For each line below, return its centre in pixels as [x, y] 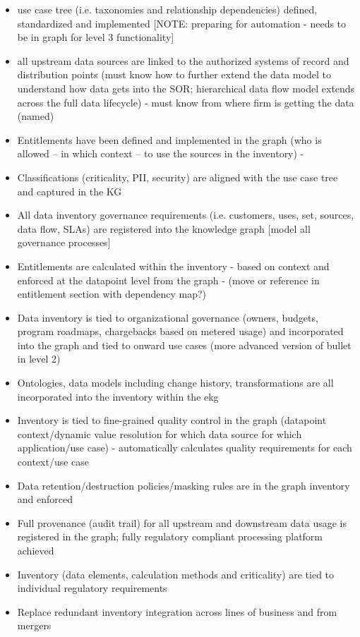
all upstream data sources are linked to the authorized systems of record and [183, 60]
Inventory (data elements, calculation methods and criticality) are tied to [176, 574]
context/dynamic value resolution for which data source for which [160, 433]
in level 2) [39, 359]
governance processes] [64, 242]
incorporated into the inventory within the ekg [118, 396]
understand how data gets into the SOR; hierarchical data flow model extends [186, 88]
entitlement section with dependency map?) [112, 294]
